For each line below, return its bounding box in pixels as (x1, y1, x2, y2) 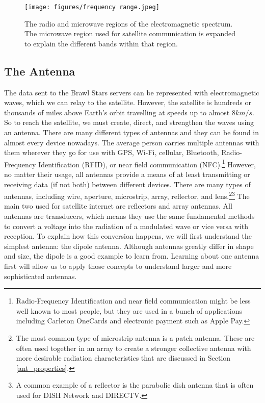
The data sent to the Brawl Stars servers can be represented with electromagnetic (4, 87, 259, 97)
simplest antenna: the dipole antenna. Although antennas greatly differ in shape (4, 240, 254, 251)
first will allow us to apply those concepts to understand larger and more (4, 261, 232, 271)
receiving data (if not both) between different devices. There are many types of (4, 179, 251, 189)
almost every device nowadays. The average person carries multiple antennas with (4, 137, 259, 147)
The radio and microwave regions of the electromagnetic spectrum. (24, 18, 233, 29)
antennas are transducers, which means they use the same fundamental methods (4, 211, 255, 221)
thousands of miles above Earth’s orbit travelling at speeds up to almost (4, 107, 230, 117)
